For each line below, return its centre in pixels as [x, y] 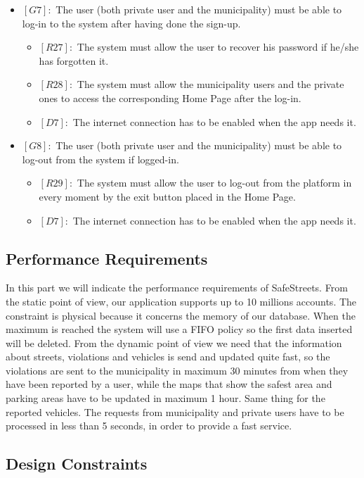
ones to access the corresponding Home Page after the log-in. [170, 98]
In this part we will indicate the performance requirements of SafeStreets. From [177, 288]
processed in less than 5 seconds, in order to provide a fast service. [149, 426]
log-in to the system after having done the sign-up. [131, 23]
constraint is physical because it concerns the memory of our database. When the [181, 315]
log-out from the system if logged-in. [100, 159]
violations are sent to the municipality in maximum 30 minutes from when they [177, 370]
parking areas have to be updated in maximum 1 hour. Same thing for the [165, 398]
